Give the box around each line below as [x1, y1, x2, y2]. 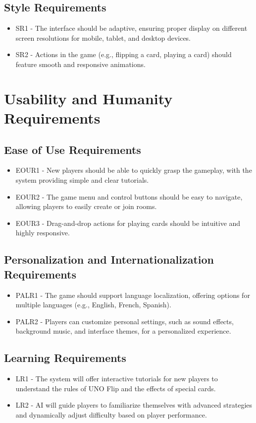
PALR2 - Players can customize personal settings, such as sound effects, [15, 316, 234, 326]
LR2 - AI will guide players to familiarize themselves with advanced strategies [15, 400, 253, 410]
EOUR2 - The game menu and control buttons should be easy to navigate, [15, 191, 243, 202]
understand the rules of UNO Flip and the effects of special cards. [15, 383, 216, 393]
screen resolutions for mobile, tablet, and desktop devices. [15, 32, 191, 43]
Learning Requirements [4, 350, 126, 365]
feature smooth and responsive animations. [15, 59, 146, 69]
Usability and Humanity [4, 88, 173, 108]
